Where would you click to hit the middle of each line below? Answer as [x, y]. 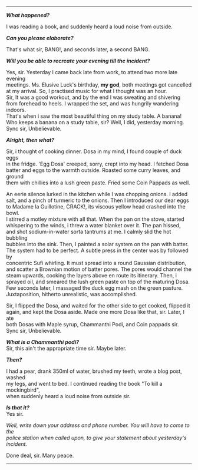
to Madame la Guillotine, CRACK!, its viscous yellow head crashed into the [96, 206]
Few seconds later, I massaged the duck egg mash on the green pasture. [95, 288]
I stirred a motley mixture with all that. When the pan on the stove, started [95, 219]
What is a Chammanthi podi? [43, 342]
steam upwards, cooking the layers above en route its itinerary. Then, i [91, 275]
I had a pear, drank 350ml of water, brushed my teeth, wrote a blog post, [94, 371]
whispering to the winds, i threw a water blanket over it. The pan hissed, [93, 225]
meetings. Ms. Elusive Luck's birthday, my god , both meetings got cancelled [99, 85]
